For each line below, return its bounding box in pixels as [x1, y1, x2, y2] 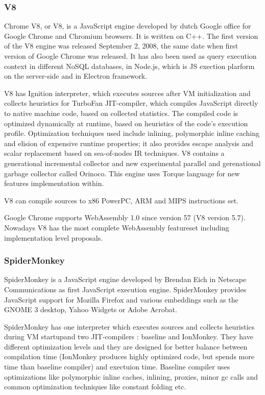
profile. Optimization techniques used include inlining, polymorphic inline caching [4, 128, 260, 138]
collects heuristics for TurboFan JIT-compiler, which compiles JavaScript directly [4, 98, 258, 108]
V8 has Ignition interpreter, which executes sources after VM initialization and [4, 87, 251, 98]
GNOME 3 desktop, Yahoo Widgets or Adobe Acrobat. [4, 304, 177, 315]
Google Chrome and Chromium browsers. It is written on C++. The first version [4, 30, 258, 41]
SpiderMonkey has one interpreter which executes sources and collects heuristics [4, 321, 255, 332]
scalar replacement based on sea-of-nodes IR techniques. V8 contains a [4, 148, 225, 158]
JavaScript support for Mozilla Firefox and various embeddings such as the [4, 294, 238, 305]
